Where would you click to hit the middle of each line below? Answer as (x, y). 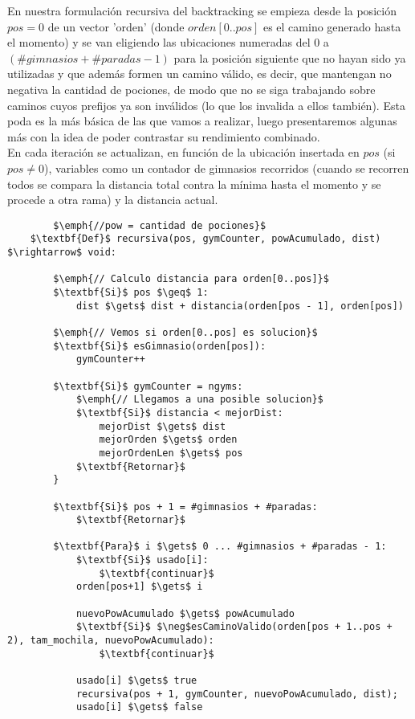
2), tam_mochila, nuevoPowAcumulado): (111, 641)
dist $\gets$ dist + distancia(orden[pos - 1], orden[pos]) (240, 306)
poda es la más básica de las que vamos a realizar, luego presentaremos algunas (202, 121)
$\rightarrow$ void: (62, 253)
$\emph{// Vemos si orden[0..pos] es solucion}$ (185, 332)
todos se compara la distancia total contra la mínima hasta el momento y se (194, 184)
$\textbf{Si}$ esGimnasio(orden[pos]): (160, 346)
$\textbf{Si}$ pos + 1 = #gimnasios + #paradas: (185, 507)
